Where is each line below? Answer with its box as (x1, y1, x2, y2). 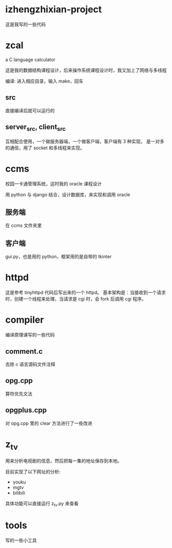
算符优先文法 (5, 390, 32, 397)
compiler (5, 314, 45, 326)
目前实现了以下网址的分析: (5, 468, 61, 475)
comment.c (5, 347, 43, 356)
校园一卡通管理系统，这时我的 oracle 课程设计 (5, 181, 102, 187)
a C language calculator (5, 56, 55, 63)
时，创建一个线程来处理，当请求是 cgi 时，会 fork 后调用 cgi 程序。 (5, 296, 146, 302)
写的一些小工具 (5, 537, 37, 543)
